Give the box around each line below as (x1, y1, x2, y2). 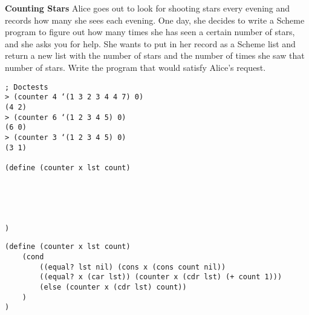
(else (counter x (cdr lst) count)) (39, 283, 187, 292)
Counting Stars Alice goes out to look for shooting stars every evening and (5, 2, 290, 14)
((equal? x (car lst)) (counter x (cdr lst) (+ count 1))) (39, 273, 282, 282)
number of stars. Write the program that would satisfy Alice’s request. (5, 61, 266, 73)
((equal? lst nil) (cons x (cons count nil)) (39, 262, 226, 271)
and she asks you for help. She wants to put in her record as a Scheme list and (5, 37, 296, 50)
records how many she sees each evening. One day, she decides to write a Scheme (5, 13, 305, 26)
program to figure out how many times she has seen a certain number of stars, (5, 25, 295, 38)
